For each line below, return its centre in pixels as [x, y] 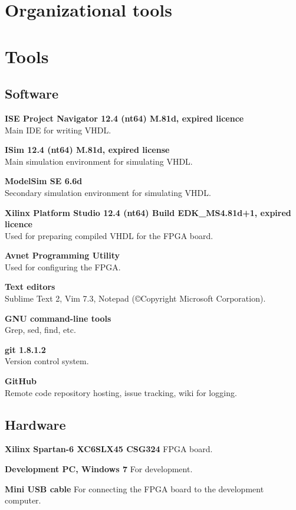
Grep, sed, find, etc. [40, 330]
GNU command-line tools [58, 318]
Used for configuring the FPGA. [63, 267]
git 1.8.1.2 [25, 349]
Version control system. [47, 361]
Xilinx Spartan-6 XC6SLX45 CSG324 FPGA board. [109, 449]
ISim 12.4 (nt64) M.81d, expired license [87, 150]
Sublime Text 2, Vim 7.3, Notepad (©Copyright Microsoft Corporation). [135, 298]
